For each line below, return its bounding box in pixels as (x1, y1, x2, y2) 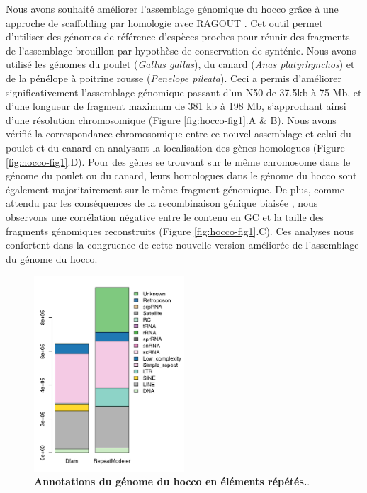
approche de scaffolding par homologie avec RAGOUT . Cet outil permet (6, 15, 323, 30)
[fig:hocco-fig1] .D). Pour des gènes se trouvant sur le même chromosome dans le (6, 154, 351, 169)
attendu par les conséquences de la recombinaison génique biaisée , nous (6, 195, 318, 210)
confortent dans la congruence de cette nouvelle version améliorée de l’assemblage (6, 237, 359, 252)
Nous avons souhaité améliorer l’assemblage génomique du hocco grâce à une (6, 1, 339, 16)
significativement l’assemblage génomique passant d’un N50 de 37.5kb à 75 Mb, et (6, 84, 362, 99)
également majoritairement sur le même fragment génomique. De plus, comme (6, 181, 344, 196)
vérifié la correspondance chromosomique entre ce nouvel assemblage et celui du (6, 126, 351, 141)
